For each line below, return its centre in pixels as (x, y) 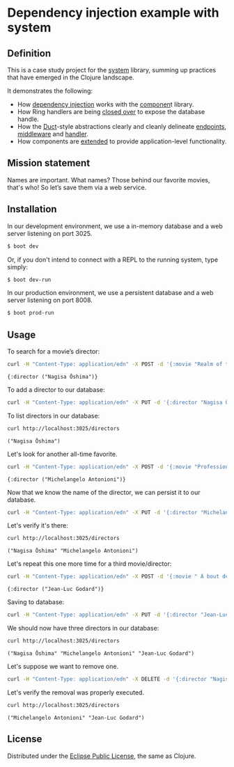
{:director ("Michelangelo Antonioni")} (67, 479)
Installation (32, 209)
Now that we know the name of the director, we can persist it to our (104, 492)
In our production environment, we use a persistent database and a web (110, 293)
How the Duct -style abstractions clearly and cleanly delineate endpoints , (122, 126)
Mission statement (49, 163)
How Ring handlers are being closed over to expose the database (111, 112)
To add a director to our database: (56, 389)
